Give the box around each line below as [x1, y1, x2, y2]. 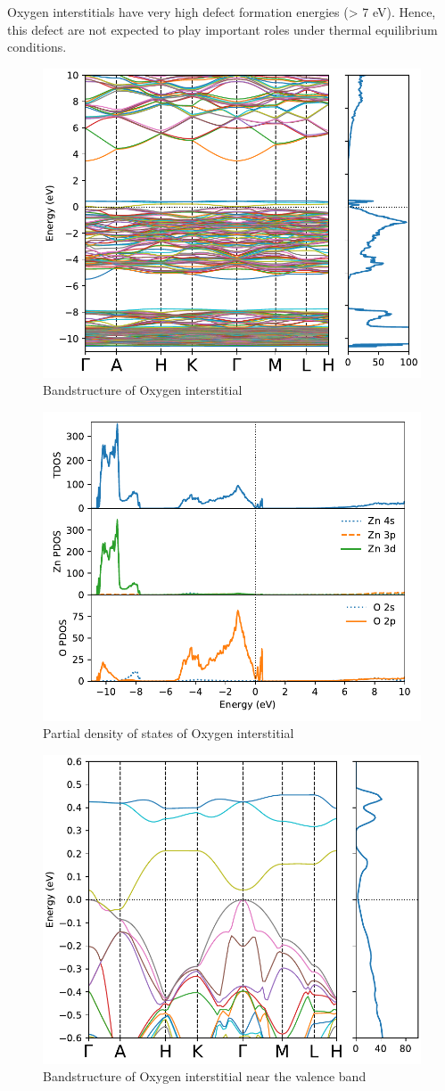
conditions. [7, 37, 67, 56]
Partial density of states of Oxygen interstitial [43, 724, 294, 742]
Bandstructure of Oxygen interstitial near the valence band [43, 1067, 367, 1086]
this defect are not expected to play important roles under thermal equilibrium [7, 20, 438, 38]
